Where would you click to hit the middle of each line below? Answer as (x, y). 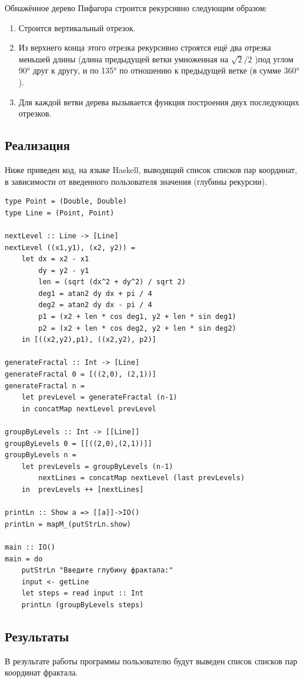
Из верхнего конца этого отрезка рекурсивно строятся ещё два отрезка (145, 47)
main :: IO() (30, 547)
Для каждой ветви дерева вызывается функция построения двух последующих (159, 102)
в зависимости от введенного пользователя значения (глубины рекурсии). (136, 181)
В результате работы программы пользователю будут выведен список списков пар (151, 661)
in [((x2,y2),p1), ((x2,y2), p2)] (89, 340)
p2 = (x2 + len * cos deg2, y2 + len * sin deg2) (137, 328)
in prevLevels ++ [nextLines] (83, 489)
